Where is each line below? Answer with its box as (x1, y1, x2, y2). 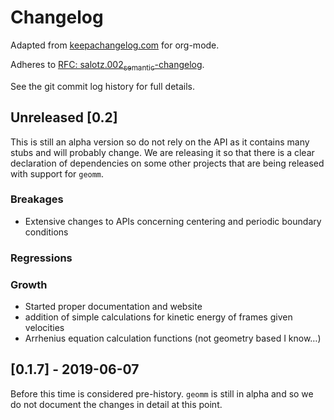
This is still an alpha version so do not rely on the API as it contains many (10, 136, 310, 148)
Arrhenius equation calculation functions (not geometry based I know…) (24, 332, 322, 345)
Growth (10, 277, 48, 291)
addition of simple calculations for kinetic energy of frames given (24, 311, 293, 323)
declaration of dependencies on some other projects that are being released (10, 157, 325, 169)
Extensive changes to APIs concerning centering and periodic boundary (24, 215, 322, 227)
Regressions (10, 251, 73, 265)
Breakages (10, 192, 64, 206)
